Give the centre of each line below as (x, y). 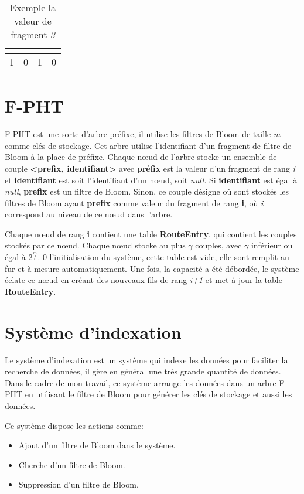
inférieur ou (272, 245)
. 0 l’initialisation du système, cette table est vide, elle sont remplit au (163, 257)
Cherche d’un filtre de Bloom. (72, 464)
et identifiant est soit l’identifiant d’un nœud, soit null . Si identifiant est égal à (151, 180)
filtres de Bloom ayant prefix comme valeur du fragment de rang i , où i (134, 202)
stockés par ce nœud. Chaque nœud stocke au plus (95, 245)
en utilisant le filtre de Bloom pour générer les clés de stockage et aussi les (158, 394)
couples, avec (218, 245)
